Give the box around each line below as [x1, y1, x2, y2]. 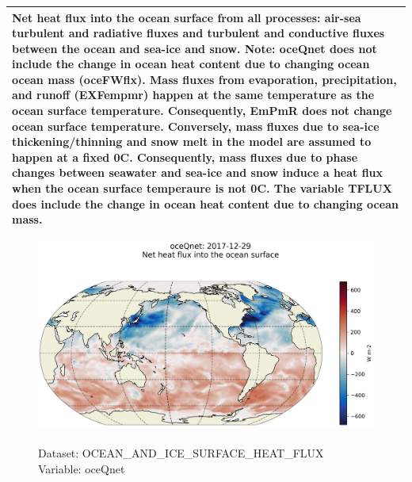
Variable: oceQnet [38, 461, 125, 477]
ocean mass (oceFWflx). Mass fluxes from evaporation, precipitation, [12, 71, 397, 87]
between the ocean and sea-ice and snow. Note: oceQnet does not [12, 40, 377, 56]
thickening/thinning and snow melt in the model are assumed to [12, 133, 372, 150]
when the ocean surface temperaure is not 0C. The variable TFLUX [12, 180, 392, 197]
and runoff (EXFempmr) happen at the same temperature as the [12, 86, 375, 103]
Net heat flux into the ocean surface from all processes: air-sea [12, 9, 361, 25]
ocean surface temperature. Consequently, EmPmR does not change [12, 102, 392, 119]
